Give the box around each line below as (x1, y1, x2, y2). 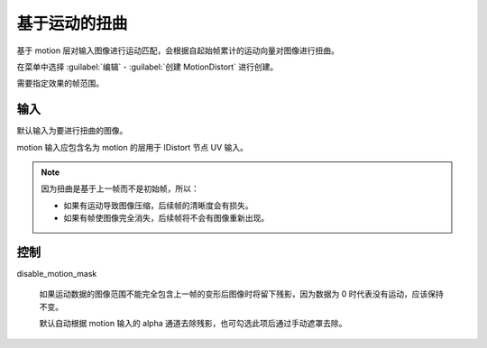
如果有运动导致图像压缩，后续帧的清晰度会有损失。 (63, 199, 253, 211)
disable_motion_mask (16, 269, 97, 279)
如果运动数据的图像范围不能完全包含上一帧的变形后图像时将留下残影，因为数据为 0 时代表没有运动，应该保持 (39, 288, 444, 299)
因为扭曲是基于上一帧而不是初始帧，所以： (41, 183, 199, 194)
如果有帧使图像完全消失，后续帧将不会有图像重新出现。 (63, 213, 270, 224)
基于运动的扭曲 (16, 14, 128, 33)
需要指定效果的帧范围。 (16, 78, 104, 89)
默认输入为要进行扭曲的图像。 (16, 125, 128, 136)
